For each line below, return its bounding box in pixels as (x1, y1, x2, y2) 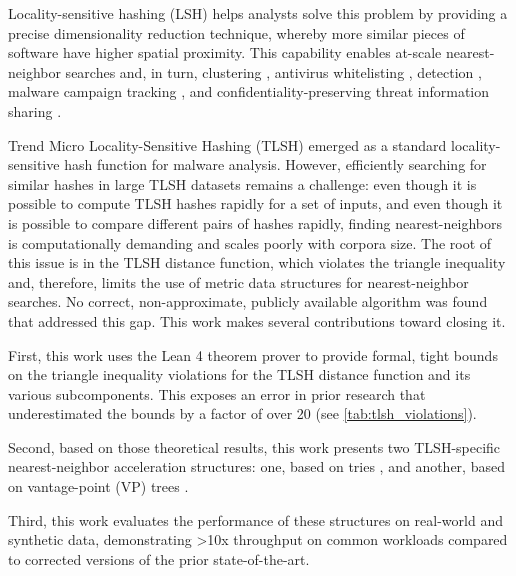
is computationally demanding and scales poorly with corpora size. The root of (8, 232, 492, 253)
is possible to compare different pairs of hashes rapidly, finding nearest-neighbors (8, 212, 502, 233)
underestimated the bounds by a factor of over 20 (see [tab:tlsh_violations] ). (8, 403, 477, 424)
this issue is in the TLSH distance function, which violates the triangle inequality (8, 252, 506, 273)
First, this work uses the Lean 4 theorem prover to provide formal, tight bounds (8, 344, 498, 365)
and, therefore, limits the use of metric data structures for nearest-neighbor (8, 271, 469, 292)
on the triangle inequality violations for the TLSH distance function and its (8, 364, 471, 385)
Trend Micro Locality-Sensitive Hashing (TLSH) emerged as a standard (8, 134, 447, 155)
